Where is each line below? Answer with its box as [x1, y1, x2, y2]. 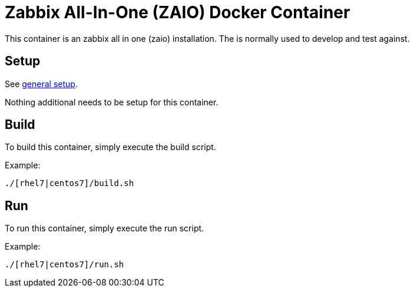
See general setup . [5, 78, 78, 89]
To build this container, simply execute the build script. [5, 142, 216, 152]
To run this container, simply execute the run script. [5, 223, 204, 234]
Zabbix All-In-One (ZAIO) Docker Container [5, 2, 350, 22]
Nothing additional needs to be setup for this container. [5, 97, 218, 107]
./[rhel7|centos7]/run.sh [5, 260, 124, 270]
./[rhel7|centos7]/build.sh [5, 178, 134, 188]
